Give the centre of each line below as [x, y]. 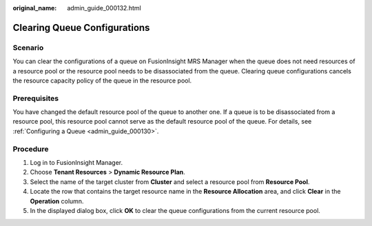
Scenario [28, 47]
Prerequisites [35, 98]
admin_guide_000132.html [104, 8]
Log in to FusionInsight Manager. [76, 162]
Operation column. [57, 201]
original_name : [35, 8]
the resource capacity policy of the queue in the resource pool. [102, 80]
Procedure [31, 149]
